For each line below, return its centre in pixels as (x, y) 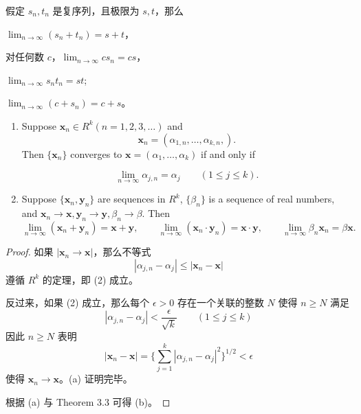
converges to (96, 153)
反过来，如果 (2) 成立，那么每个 (78, 302)
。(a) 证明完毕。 (96, 379)
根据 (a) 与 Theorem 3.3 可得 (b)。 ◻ (88, 401)
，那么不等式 (122, 252)
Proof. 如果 (30, 252)
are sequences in (131, 199)
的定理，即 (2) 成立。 (90, 279)
